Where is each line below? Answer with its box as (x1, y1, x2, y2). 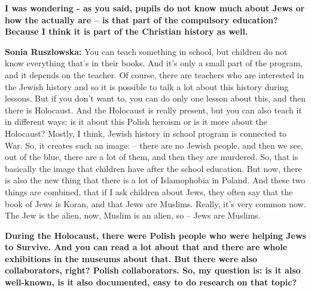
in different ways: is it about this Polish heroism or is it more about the (5, 115, 267, 128)
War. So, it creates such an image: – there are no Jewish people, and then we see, (5, 139, 303, 151)
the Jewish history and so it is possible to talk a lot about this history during (5, 80, 289, 93)
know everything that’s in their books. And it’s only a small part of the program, (5, 57, 303, 69)
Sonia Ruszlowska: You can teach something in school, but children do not (5, 45, 288, 57)
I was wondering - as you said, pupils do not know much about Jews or (5, 2, 305, 14)
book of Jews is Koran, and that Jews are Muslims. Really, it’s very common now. (5, 197, 306, 210)
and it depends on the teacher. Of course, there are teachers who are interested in (5, 68, 304, 81)
